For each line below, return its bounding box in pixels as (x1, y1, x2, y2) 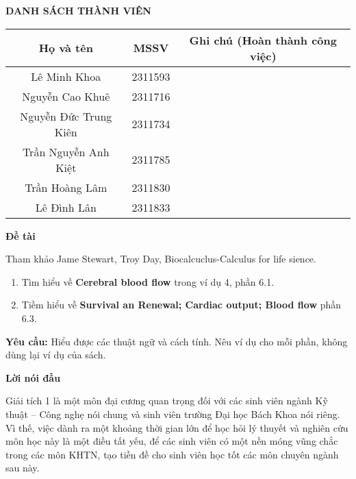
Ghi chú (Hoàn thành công (189, 32, 337, 48)
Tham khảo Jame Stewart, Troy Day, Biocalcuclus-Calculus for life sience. (5, 251, 316, 266)
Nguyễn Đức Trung (20, 108, 112, 124)
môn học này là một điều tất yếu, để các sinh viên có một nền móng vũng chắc (5, 434, 338, 448)
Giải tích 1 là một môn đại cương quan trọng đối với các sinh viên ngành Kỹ (5, 393, 328, 408)
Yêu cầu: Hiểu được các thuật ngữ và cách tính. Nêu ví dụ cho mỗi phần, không (5, 334, 348, 348)
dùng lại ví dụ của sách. (5, 347, 106, 362)
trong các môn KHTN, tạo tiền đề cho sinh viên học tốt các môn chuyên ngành (5, 447, 339, 461)
